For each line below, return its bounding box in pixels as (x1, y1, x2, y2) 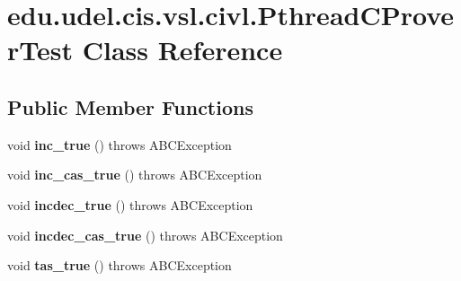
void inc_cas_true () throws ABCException (7, 165, 262, 184)
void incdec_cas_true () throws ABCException (7, 225, 283, 244)
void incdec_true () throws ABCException (7, 195, 253, 214)
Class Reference (82, 31, 283, 68)
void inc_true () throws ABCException (7, 135, 232, 154)
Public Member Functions (7, 92, 253, 120)
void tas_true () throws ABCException (7, 256, 232, 275)
